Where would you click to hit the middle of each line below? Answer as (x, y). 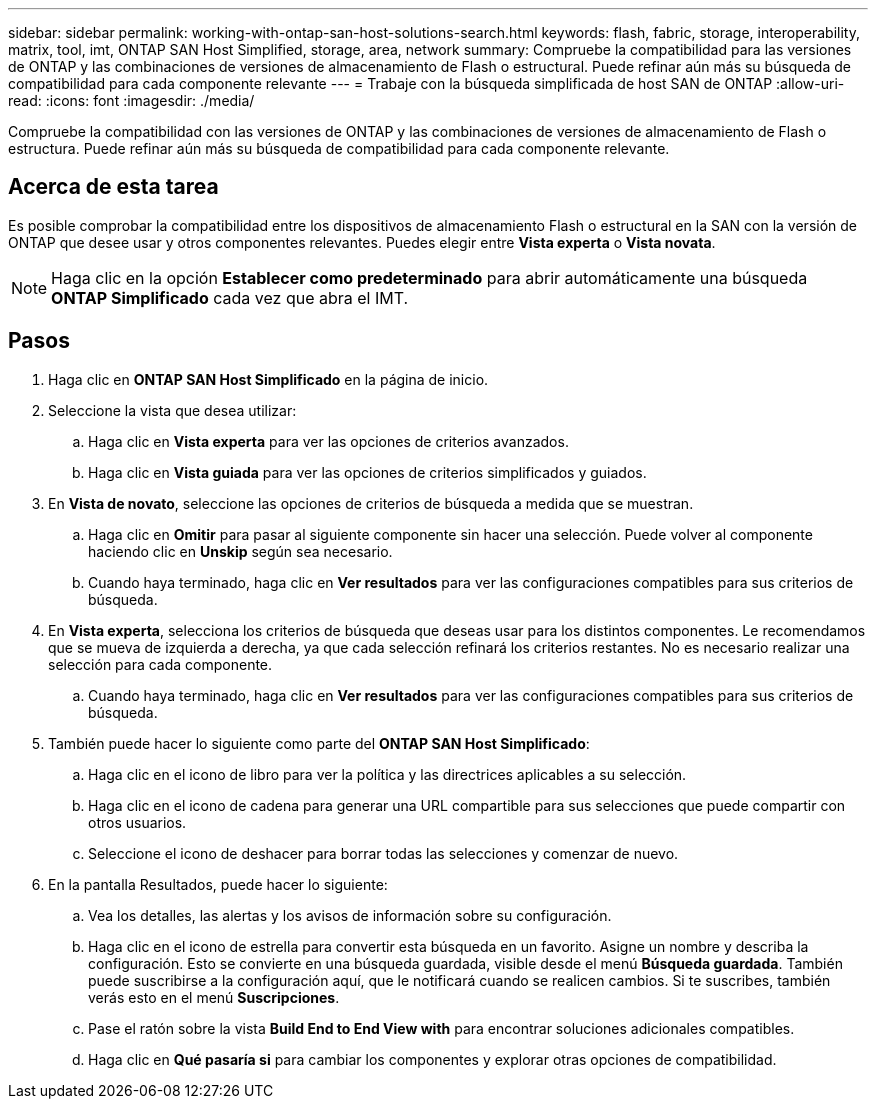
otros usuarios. (137, 822)
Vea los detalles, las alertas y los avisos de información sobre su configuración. (350, 915)
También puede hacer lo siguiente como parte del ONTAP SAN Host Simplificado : (319, 743)
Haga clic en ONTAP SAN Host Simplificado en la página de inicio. (268, 379)
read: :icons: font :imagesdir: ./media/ (131, 100)
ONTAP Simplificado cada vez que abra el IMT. (230, 297)
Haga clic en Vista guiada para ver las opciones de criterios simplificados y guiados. (367, 472)
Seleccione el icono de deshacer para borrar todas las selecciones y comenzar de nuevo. (383, 853)
